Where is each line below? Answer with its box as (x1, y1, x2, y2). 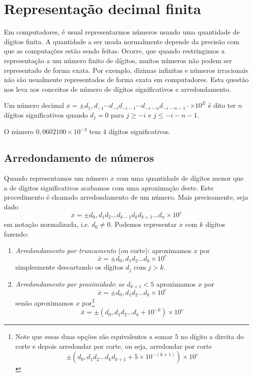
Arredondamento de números (4, 150, 154, 165)
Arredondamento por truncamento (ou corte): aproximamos (15, 245, 192, 255)
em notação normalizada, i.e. (4, 219, 90, 229)
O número (4, 126, 34, 137)
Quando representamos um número (4, 173, 108, 183)
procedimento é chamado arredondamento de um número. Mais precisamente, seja (4, 192, 249, 202)
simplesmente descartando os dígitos (15, 262, 124, 272)
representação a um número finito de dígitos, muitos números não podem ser (4, 55, 232, 65)
